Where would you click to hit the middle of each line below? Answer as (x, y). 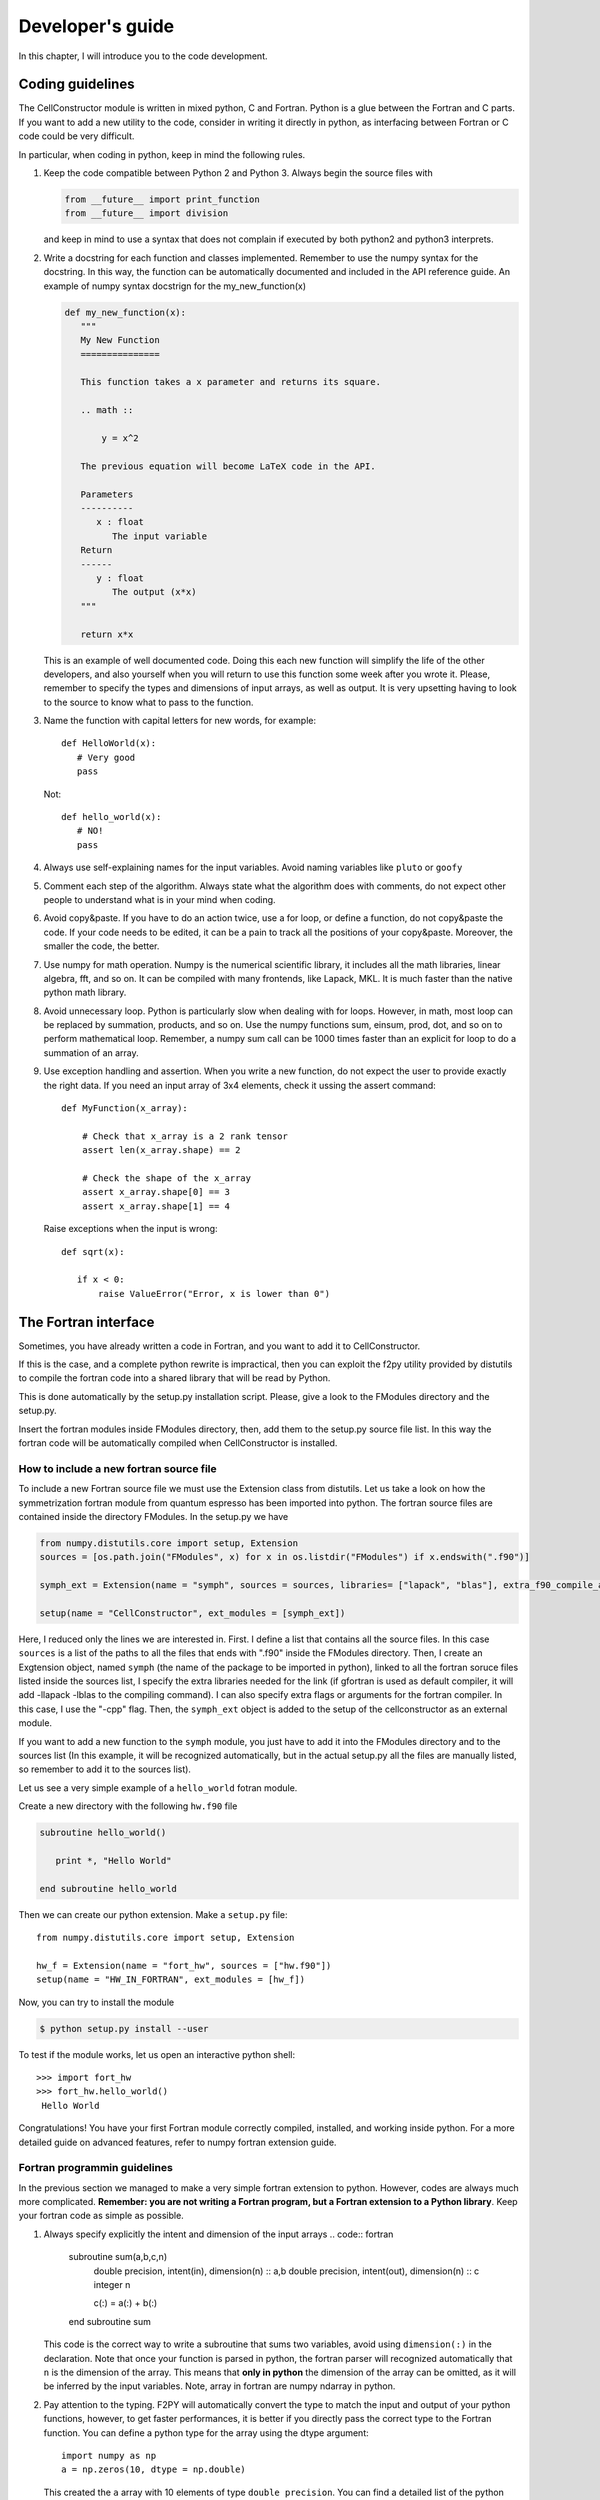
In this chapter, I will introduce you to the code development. (143, 56)
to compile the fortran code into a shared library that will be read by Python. (174, 1378)
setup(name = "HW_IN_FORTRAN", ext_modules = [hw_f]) (170, 1979)
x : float (120, 522)
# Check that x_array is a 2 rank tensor (185, 1136)
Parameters (107, 494)
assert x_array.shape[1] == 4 (155, 1206)
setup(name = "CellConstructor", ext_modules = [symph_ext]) (192, 1613)
